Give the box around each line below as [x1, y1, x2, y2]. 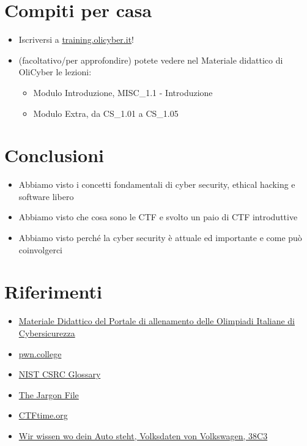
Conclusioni [4, 143, 104, 168]
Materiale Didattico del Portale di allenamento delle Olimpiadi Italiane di [18, 314, 295, 327]
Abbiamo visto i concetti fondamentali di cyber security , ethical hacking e [18, 178, 295, 191]
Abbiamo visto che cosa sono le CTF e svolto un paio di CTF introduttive [18, 210, 298, 223]
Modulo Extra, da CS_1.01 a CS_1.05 [33, 106, 179, 119]
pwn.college [18, 347, 62, 360]
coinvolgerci [18, 243, 63, 256]
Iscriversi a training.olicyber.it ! [18, 33, 134, 46]
